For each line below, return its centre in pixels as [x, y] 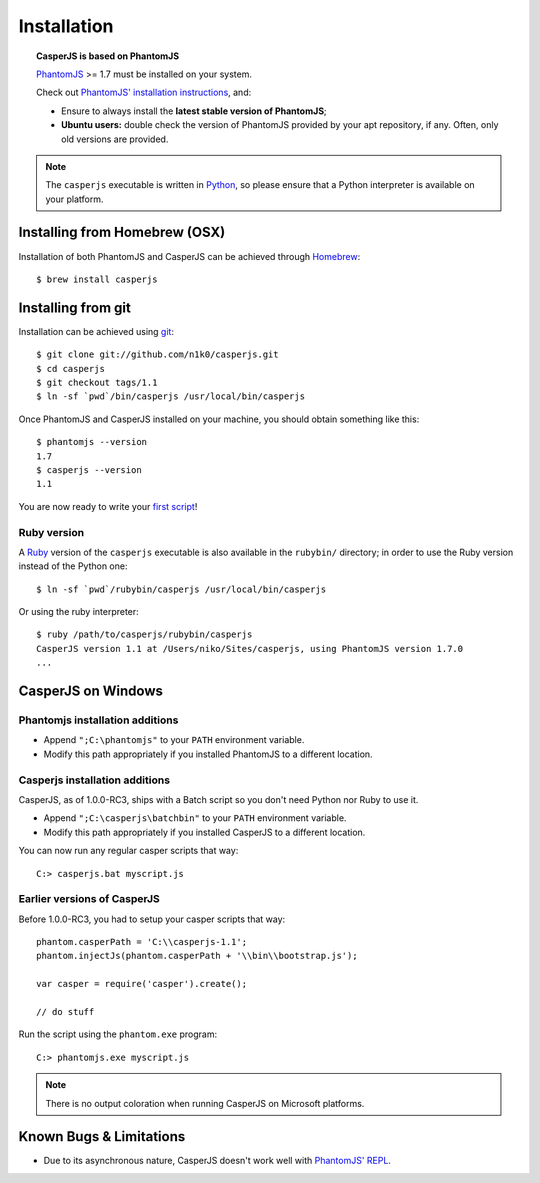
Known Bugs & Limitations [102, 1136]
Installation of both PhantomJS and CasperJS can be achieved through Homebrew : [189, 256]
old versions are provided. [115, 139]
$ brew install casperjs [97, 279]
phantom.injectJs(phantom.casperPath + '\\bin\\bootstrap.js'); [197, 956]
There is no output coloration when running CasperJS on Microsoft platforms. [205, 1103]
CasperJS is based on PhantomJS [108, 56]
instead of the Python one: [73, 566]
